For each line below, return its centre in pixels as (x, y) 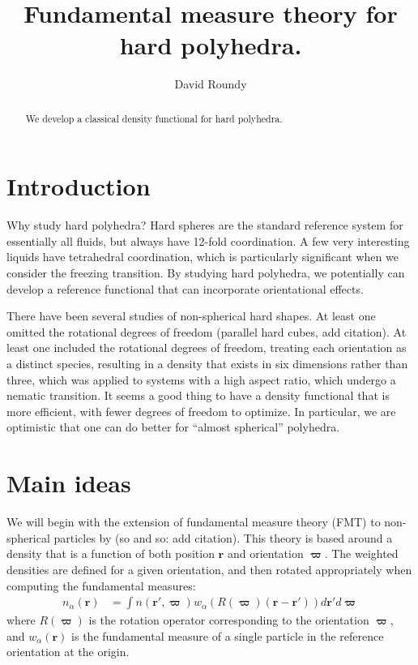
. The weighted (361, 553)
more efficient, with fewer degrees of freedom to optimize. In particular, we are (201, 411)
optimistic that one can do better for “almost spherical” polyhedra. (173, 427)
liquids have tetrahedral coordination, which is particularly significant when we (203, 257)
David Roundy (211, 84)
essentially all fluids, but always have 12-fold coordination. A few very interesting (208, 240)
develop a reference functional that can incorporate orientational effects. (185, 288)
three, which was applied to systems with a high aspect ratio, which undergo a (201, 379)
